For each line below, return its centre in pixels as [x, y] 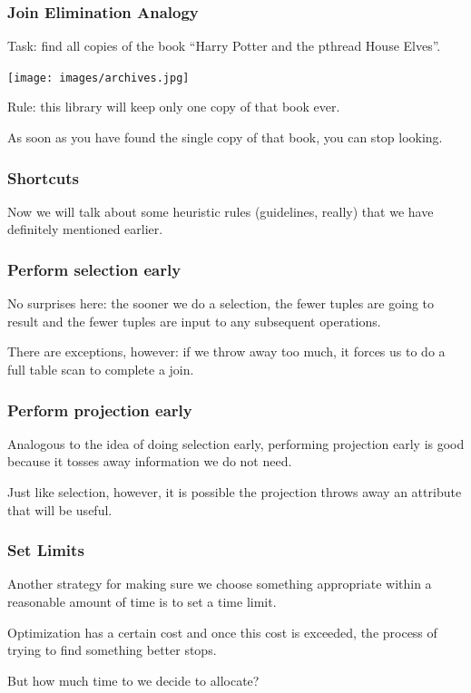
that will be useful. [60, 509]
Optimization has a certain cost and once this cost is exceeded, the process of [222, 632]
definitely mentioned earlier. [85, 229]
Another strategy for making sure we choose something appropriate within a [220, 584]
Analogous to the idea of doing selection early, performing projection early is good [236, 443]
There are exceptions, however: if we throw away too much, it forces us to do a [226, 351]
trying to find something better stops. [112, 650]
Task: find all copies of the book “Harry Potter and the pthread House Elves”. [224, 46]
